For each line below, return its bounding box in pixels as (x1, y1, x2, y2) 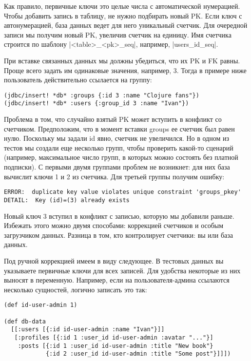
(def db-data (4, 318, 46, 325)
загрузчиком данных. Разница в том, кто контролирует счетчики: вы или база (4, 229, 233, 240)
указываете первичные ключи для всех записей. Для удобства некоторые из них (4, 265, 241, 275)
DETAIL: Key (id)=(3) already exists (4, 196, 130, 204)
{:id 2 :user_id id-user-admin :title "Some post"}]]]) (45, 350, 231, 358)
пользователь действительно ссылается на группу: (4, 75, 152, 85)
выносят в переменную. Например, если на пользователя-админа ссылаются (4, 275, 230, 285)
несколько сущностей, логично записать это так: (4, 284, 147, 294)
